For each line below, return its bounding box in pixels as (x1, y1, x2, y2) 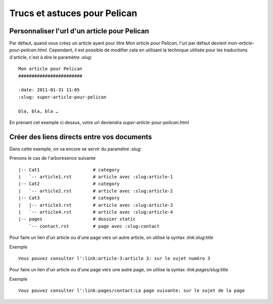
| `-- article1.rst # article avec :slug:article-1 (18, 174, 173, 180)
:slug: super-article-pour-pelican (18, 94, 107, 100)
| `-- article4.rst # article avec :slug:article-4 (18, 209, 173, 215)
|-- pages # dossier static (18, 216, 136, 222)
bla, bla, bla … (18, 108, 59, 114)
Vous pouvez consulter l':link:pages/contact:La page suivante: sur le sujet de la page (18, 288, 245, 293)
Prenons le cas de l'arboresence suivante (9, 155, 96, 161)
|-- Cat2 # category (18, 181, 120, 187)
